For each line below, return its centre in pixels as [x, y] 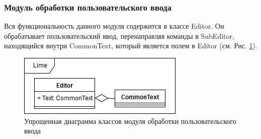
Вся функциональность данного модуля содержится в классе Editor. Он [114, 26]
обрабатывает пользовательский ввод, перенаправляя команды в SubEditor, [119, 36]
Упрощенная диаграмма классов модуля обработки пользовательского [130, 121]
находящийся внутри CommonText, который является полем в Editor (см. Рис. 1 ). [131, 46]
